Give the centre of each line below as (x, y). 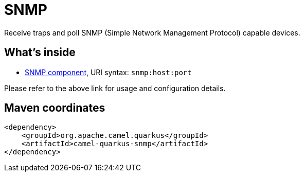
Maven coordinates (55, 108)
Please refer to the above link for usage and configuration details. (115, 88)
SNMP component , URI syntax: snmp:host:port (108, 72)
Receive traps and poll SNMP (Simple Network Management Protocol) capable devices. (152, 32)
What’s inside (40, 52)
